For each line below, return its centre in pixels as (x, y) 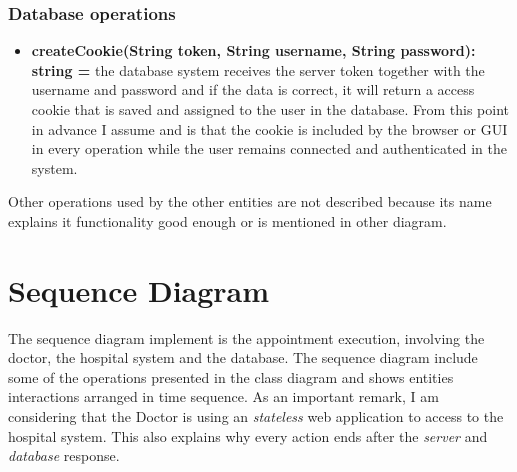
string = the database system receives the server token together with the (258, 69)
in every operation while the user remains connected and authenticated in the (269, 148)
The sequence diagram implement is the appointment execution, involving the (246, 337)
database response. (64, 455)
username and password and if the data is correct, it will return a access (253, 89)
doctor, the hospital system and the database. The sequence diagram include (243, 357)
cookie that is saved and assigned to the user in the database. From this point (270, 109)
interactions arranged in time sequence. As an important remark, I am (223, 396)
